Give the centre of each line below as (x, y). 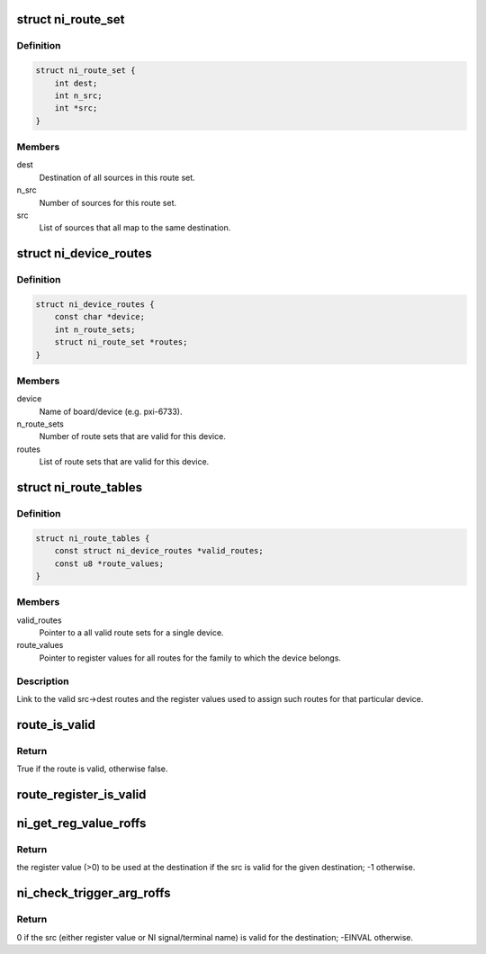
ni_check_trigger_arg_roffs (94, 893)
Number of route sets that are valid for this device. (133, 436)
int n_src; (78, 95)
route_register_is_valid (81, 794)
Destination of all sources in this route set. (117, 177)
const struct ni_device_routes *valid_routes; (159, 551)
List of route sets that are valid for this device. (124, 462)
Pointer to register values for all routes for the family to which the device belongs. (190, 658)
